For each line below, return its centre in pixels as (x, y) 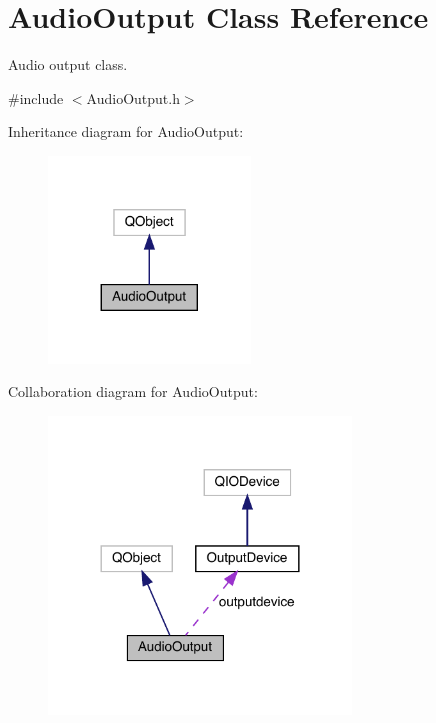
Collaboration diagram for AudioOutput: (133, 391)
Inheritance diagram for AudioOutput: (126, 131)
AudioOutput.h (133, 97)
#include (36, 97)
